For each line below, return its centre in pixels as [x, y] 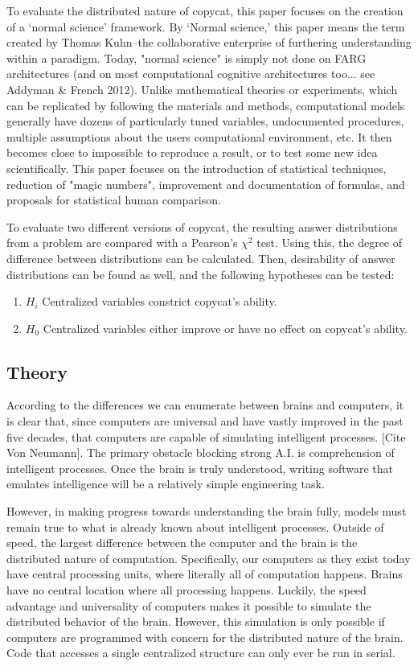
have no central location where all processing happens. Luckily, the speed [186, 590]
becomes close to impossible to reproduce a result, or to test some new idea [192, 152]
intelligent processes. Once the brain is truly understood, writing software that [200, 468]
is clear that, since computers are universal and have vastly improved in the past [205, 421]
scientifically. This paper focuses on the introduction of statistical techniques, [197, 168]
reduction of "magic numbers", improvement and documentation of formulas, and [206, 184]
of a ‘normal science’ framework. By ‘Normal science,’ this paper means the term [206, 26]
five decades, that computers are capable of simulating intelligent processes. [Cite [206, 436]
